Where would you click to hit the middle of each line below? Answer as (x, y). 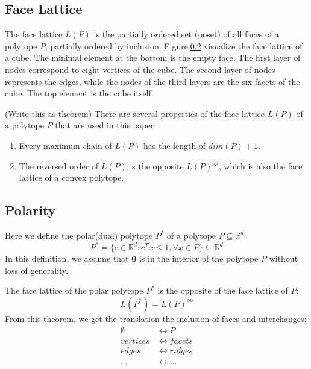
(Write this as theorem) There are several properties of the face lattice (135, 113)
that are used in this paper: (106, 125)
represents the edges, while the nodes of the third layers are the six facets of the (152, 81)
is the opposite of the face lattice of (223, 290)
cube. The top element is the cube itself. (79, 93)
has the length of (174, 145)
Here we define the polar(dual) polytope (79, 235)
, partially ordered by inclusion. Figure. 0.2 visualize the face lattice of (174, 46)
